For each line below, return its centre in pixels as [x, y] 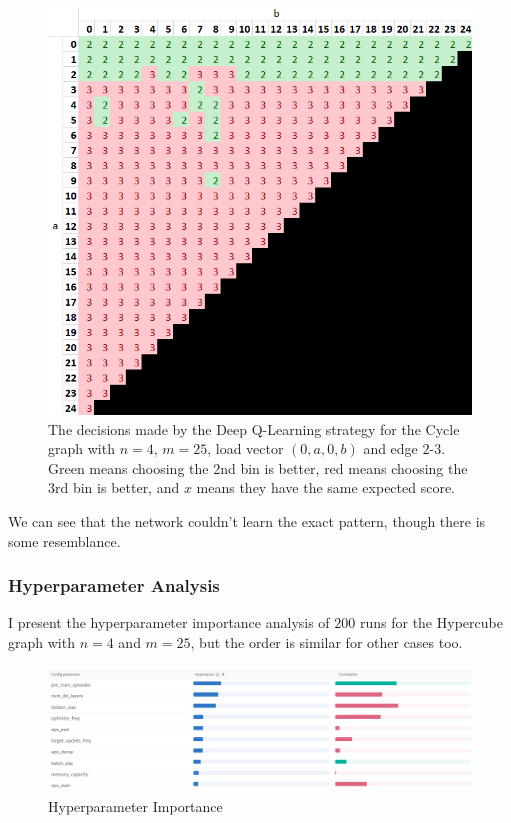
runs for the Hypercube [431, 622]
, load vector [245, 448]
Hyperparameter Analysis [114, 585]
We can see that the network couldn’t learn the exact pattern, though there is [247, 520]
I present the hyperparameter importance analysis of [169, 622]
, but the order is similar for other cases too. [326, 641]
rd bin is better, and [117, 487]
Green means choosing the [128, 467]
